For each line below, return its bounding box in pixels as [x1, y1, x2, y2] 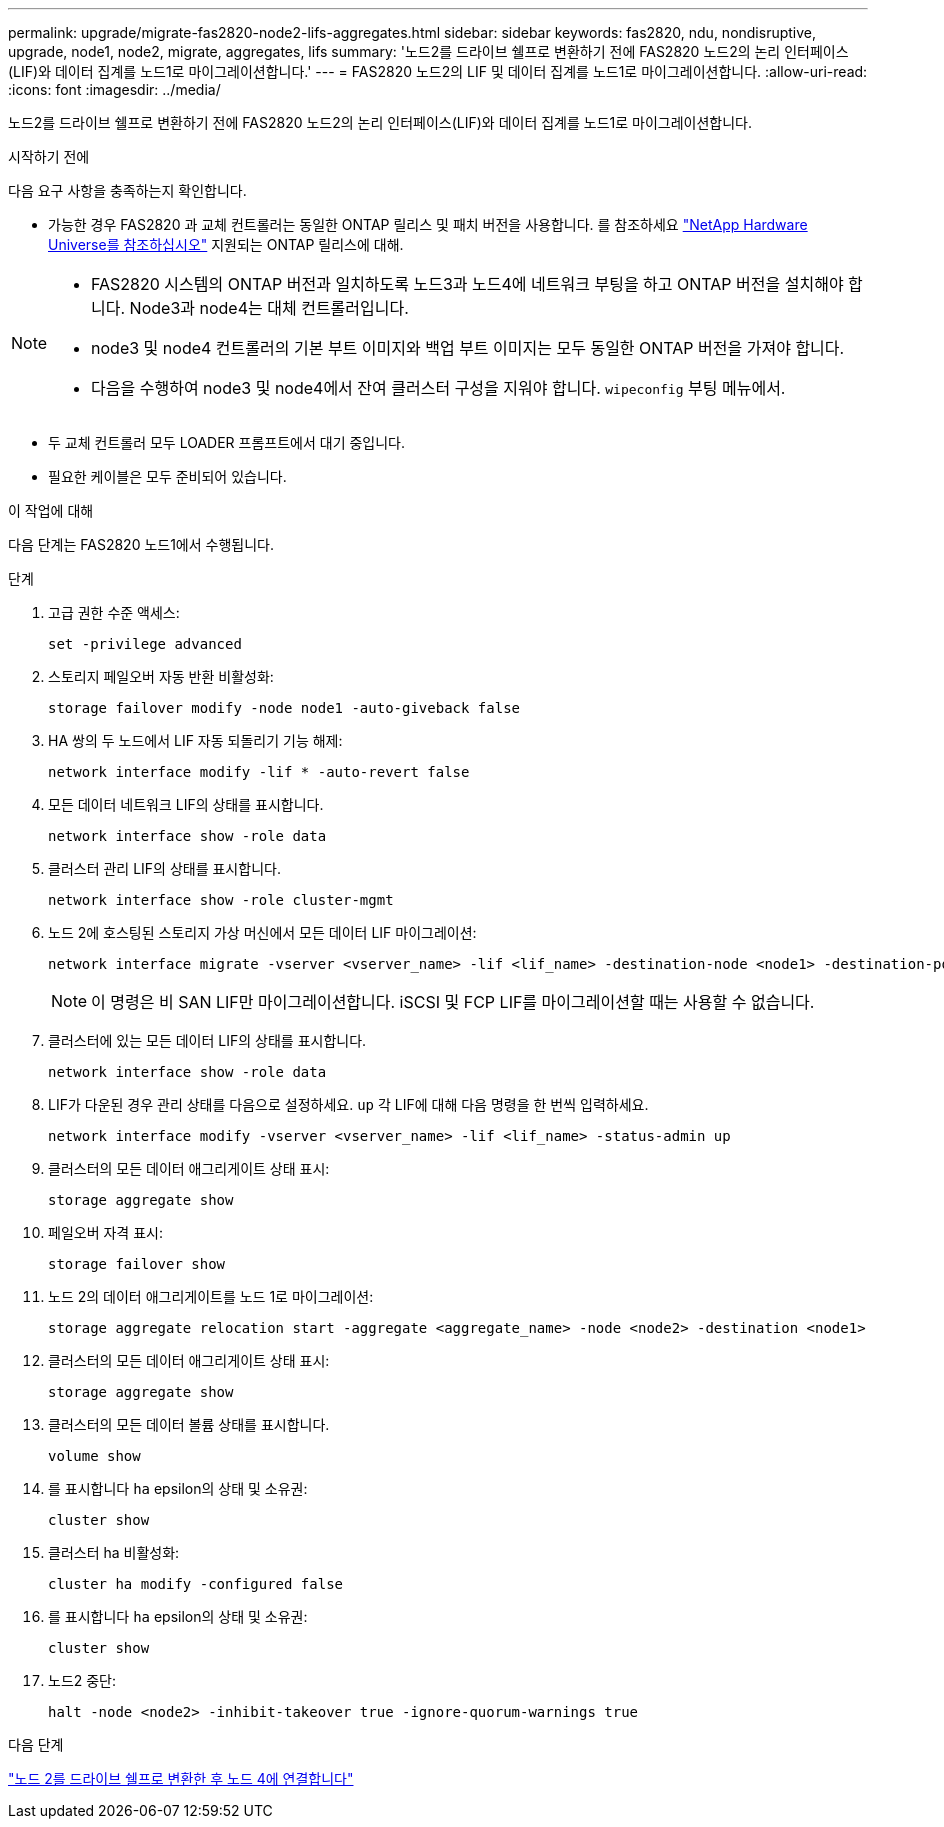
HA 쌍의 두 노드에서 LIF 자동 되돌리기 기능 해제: [48, 732, 343, 749]
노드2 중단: [48, 1672, 117, 1689]
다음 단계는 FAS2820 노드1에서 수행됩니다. [8, 536, 275, 553]
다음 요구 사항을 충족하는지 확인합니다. [8, 182, 247, 199]
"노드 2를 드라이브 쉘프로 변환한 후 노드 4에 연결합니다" [8, 1770, 354, 1787]
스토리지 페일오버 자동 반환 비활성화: [48, 668, 274, 685]
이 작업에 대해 [8, 502, 94, 519]
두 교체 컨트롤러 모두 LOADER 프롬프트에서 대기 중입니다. [48, 434, 406, 451]
